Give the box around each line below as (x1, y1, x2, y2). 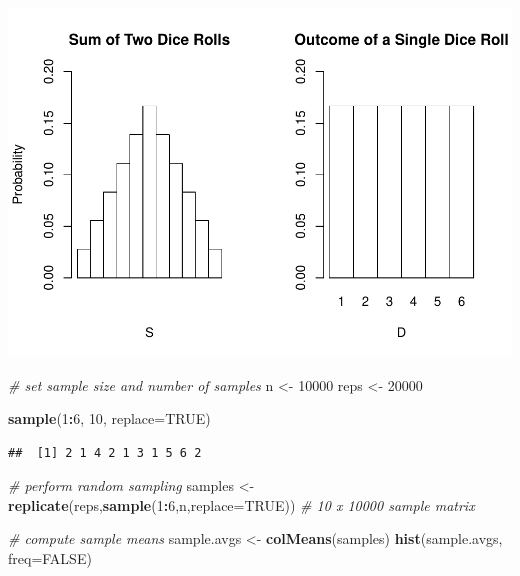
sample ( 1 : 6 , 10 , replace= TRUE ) (8, 408, 211, 429)
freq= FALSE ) (8, 548, 92, 569)
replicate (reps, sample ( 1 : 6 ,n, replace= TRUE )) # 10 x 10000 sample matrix (8, 494, 475, 515)
